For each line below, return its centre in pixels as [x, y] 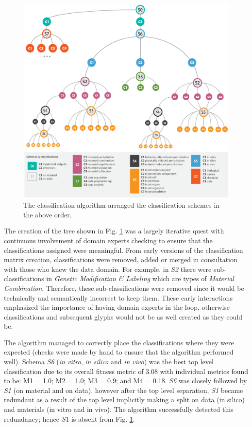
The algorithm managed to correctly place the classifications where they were [119, 342]
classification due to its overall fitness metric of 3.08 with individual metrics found [126, 371]
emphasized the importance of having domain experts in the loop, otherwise [117, 307]
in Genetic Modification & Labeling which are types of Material [140, 278]
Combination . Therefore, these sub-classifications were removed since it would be [124, 288]
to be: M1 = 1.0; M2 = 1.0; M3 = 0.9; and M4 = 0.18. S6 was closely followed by [126, 381]
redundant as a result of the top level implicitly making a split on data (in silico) [124, 400]
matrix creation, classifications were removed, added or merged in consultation [121, 259]
